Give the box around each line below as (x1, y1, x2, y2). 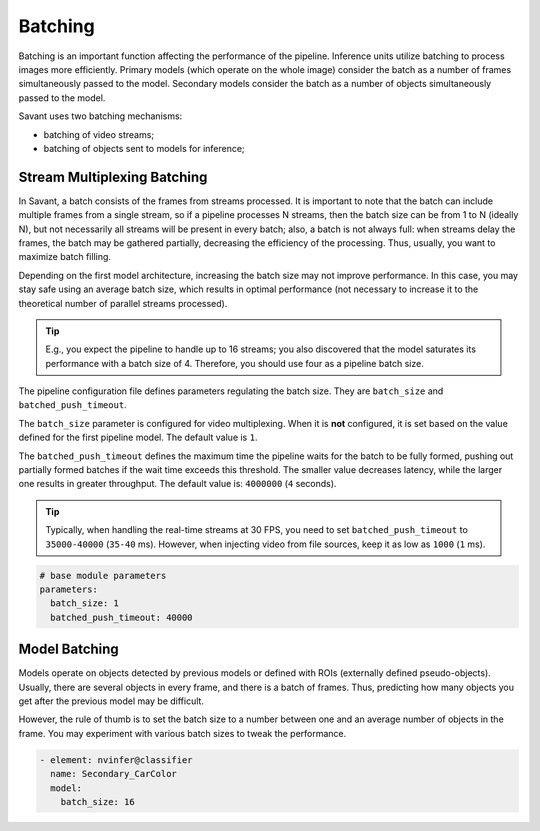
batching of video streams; (43, 128, 155, 140)
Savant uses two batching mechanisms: (18, 110, 183, 122)
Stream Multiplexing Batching (18, 168, 208, 185)
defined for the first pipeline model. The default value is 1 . (18, 431, 258, 444)
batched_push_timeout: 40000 (50, 611, 194, 623)
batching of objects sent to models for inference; (43, 142, 245, 154)
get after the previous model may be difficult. (18, 695, 205, 707)
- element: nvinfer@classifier (39, 754, 194, 765)
